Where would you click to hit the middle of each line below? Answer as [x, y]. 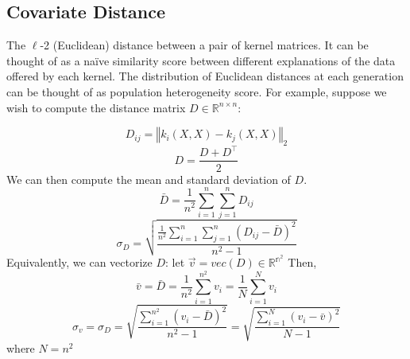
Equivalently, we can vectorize [79, 262]
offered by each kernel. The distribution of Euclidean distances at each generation [205, 76]
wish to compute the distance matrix [96, 107]
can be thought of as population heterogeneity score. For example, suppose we [197, 91]
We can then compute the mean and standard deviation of [149, 179]
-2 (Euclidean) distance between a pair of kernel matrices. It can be [204, 45]
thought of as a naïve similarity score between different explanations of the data [201, 60]
